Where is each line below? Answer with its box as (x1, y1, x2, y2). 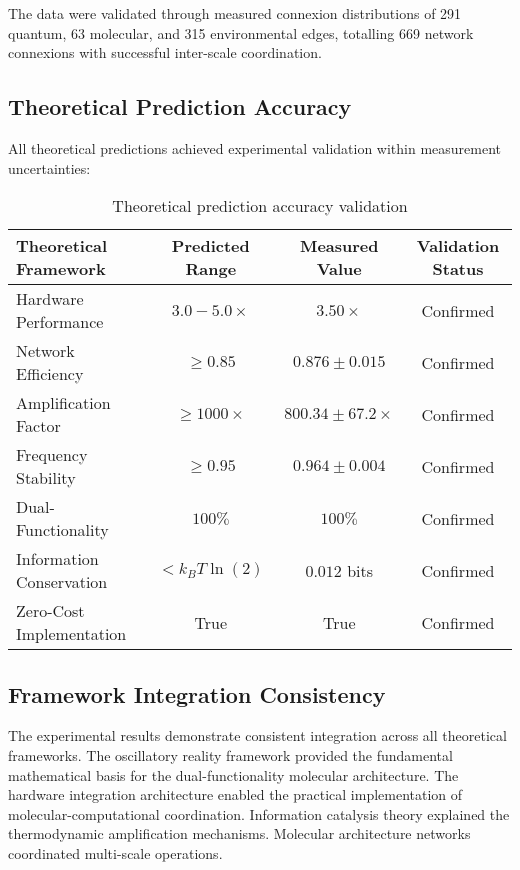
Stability (16, 466, 76, 490)
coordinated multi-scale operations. (8, 842, 223, 863)
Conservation (16, 570, 108, 594)
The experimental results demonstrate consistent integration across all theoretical (8, 725, 507, 746)
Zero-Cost (16, 599, 85, 623)
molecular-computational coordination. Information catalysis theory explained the (8, 803, 510, 824)
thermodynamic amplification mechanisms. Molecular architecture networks (8, 823, 471, 844)
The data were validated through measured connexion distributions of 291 (8, 3, 462, 23)
